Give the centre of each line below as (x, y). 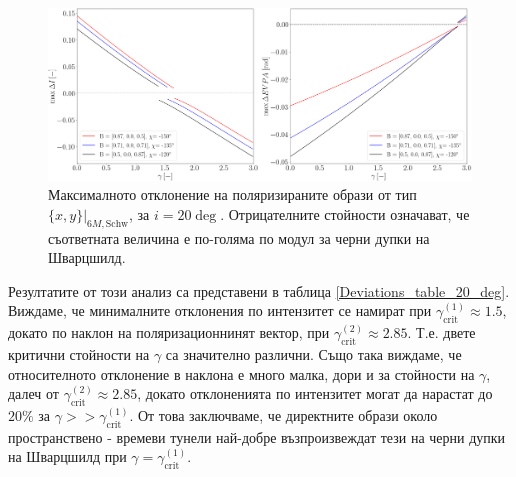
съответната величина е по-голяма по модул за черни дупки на (239, 237)
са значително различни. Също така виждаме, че (313, 354)
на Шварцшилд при (67, 456)
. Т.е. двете (441, 332)
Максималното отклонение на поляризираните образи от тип (232, 194)
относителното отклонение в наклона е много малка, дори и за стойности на (241, 373)
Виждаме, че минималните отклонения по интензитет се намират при (220, 310)
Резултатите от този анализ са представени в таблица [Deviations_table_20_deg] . (259, 290)
